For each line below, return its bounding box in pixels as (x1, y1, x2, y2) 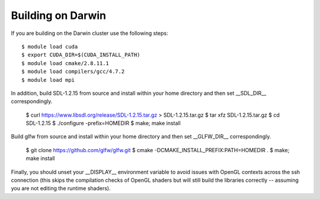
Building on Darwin (11, 9, 107, 22)
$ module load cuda (21, 43, 78, 50)
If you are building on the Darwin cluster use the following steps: (11, 30, 168, 37)
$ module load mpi (21, 76, 75, 83)
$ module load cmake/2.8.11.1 (21, 60, 110, 66)
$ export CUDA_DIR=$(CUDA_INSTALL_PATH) (21, 52, 140, 59)
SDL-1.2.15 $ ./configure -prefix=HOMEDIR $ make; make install (25, 120, 181, 127)
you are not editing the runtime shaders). (11, 185, 111, 192)
